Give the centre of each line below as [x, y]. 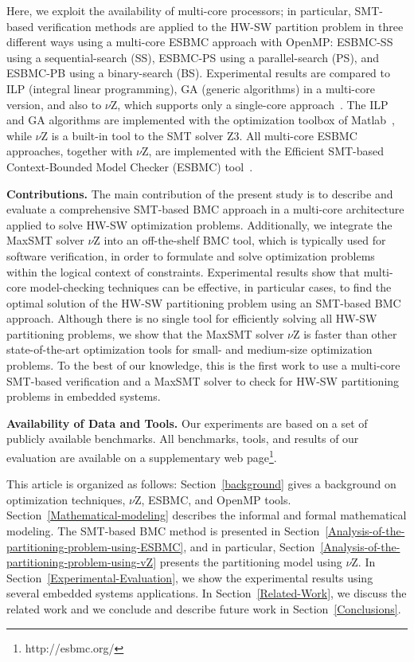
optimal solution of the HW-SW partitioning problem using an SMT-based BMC [204, 302]
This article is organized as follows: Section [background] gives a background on [201, 484]
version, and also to [54, 104]
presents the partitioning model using [251, 562]
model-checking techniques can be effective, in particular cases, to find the [211, 287]
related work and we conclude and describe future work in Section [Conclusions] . [204, 609]
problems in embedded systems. [84, 396]
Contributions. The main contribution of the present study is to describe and [200, 193]
